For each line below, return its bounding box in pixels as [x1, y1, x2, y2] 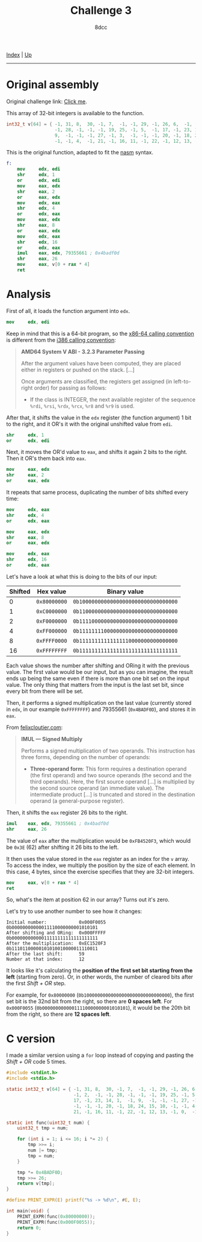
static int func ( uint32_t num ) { [6, 1120, 90, 1126]
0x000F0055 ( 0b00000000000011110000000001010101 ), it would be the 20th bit [6, 1004, 191, 1012]
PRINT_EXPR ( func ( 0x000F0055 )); [17, 1219, 96, 1225]
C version [6, 1032, 55, 1045]
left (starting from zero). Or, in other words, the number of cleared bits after [6, 973, 194, 980]
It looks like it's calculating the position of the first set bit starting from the [6, 967, 193, 974]
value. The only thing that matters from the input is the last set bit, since [6, 681, 185, 688]
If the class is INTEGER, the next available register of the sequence [29, 396, 196, 403]
